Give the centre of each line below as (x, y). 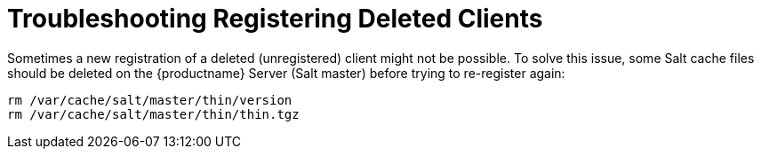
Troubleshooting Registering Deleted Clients (275, 19)
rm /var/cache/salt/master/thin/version (150, 100)
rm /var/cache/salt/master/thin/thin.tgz (153, 114)
